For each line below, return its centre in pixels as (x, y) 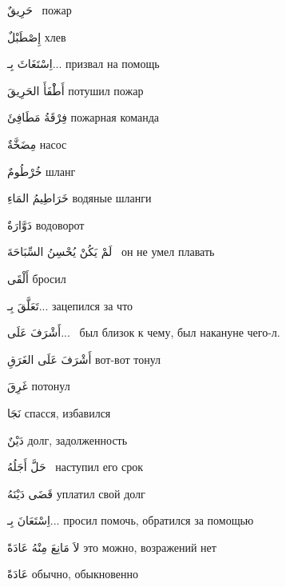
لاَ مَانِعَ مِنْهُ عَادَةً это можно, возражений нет (112, 547)
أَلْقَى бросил (37, 278)
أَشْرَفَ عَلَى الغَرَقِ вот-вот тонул (84, 359)
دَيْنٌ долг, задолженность (68, 439)
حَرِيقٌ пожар (40, 10)
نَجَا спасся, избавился (59, 412)
